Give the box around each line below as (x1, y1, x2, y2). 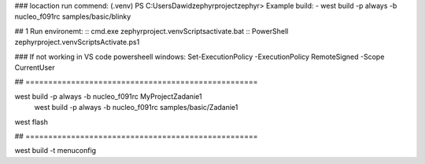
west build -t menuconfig (14, 146, 97, 155)
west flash (14, 117, 49, 126)
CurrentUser (14, 63, 55, 72)
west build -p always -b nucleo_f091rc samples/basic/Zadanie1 (34, 103, 238, 112)
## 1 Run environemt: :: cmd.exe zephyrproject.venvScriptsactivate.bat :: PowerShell (14, 26, 289, 35)
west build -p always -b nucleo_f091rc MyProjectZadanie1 (14, 91, 202, 101)
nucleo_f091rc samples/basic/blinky (14, 12, 131, 21)
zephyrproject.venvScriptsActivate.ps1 (14, 38, 140, 47)
